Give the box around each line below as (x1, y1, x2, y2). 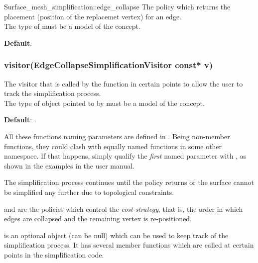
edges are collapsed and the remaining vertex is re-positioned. (4, 213, 192, 224)
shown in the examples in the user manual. (4, 160, 134, 171)
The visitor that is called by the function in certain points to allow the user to (4, 78, 243, 88)
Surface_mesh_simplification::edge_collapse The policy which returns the (4, 1, 231, 11)
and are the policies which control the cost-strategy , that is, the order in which (4, 203, 243, 214)
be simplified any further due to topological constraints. (4, 186, 174, 197)
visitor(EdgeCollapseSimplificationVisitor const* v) (4, 59, 213, 71)
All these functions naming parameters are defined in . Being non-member (4, 131, 230, 141)
